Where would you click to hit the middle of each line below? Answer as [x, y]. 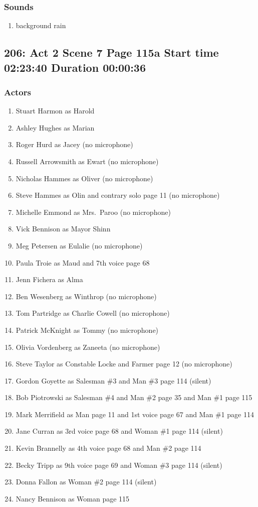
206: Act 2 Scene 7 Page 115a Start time [111, 52]
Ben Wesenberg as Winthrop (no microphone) [86, 296]
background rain [41, 25]
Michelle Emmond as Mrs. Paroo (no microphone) [93, 212]
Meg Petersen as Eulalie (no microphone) [79, 245]
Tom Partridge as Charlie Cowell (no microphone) [93, 313]
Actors [18, 92]
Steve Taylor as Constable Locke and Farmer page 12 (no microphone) [124, 364]
